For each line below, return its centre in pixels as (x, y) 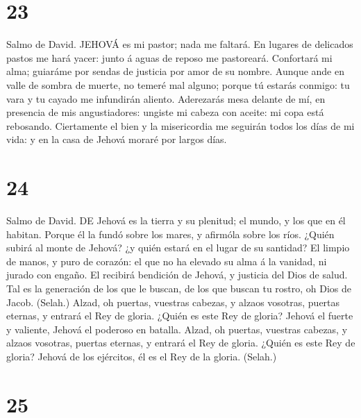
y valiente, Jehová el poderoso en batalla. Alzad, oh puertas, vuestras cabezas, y (177, 329)
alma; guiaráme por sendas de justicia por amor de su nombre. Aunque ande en (176, 71)
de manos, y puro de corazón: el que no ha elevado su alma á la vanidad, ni (167, 261)
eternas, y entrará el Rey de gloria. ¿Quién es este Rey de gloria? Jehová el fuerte (180, 316)
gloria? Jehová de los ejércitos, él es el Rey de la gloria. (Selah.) (142, 356)
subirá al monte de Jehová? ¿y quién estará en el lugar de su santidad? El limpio (178, 248)
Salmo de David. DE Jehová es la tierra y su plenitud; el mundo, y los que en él (176, 220)
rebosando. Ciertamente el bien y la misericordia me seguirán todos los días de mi (180, 125)
